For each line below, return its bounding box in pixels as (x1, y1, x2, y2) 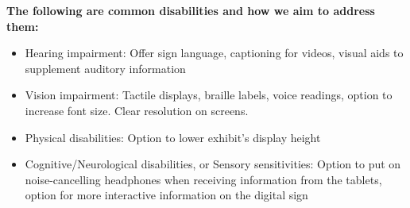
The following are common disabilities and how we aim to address (6, 2, 375, 18)
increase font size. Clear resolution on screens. (25, 102, 249, 118)
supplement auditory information (25, 60, 186, 76)
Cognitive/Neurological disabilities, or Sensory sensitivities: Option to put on (25, 156, 401, 172)
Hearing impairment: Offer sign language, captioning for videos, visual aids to (25, 44, 404, 61)
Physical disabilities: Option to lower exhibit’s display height (25, 129, 321, 145)
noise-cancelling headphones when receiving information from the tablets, (25, 171, 382, 187)
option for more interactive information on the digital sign (25, 187, 308, 203)
